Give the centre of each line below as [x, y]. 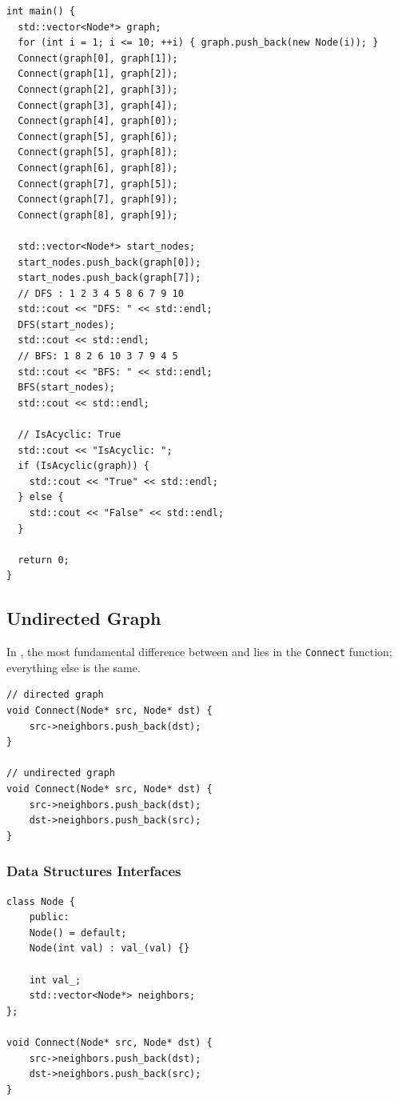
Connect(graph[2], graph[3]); [98, 89]
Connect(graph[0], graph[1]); [98, 58]
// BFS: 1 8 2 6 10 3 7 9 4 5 [98, 356]
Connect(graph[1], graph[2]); [98, 74]
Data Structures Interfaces [94, 871]
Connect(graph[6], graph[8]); [98, 168]
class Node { [41, 901]
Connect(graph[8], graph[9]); [98, 215]
